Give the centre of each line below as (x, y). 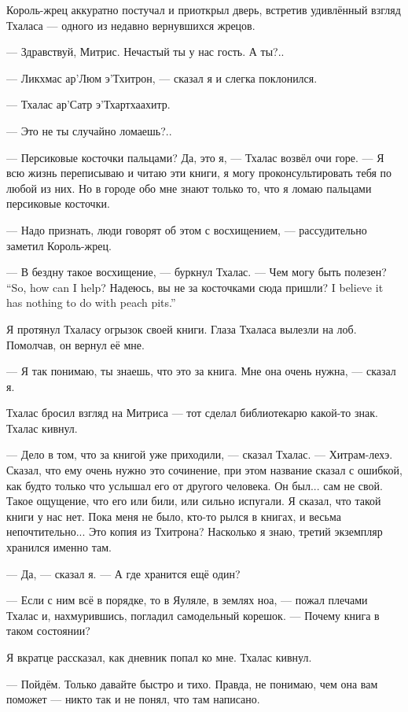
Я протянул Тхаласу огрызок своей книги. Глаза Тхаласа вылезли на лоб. (182, 328)
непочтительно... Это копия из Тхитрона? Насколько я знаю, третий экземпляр (195, 531)
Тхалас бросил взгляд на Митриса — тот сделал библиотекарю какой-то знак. (192, 413)
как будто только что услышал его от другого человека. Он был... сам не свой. (195, 485)
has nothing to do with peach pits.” (91, 303)
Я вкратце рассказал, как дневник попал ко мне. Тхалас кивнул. (159, 657)
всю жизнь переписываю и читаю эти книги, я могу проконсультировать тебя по (199, 173)
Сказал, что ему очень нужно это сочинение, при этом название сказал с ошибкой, (204, 470)
